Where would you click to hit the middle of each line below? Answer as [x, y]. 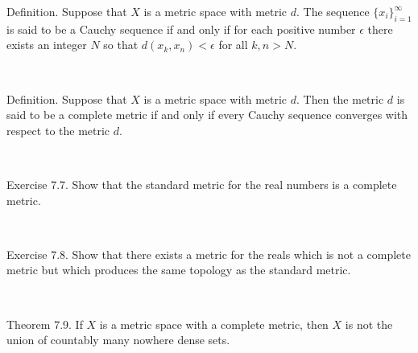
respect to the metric [58, 130]
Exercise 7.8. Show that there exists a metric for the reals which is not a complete [209, 254]
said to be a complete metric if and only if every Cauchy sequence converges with [207, 115]
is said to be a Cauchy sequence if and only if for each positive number [181, 29]
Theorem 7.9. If [45, 324]
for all [233, 45]
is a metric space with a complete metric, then [214, 324]
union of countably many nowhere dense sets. [118, 340]
